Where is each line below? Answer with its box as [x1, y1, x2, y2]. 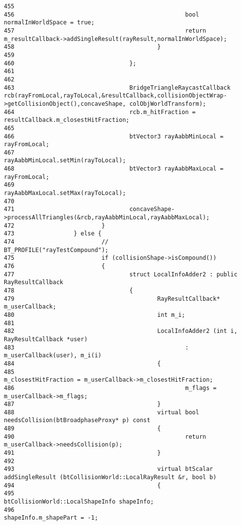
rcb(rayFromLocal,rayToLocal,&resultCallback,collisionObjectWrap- [4, 92, 227, 99]
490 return [4, 433, 206, 440]
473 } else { [4, 230, 102, 237]
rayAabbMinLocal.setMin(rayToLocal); [4, 157, 126, 164]
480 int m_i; [4, 311, 185, 318]
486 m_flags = [4, 384, 217, 391]
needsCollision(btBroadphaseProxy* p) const [4, 417, 150, 424]
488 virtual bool [4, 408, 199, 416]
